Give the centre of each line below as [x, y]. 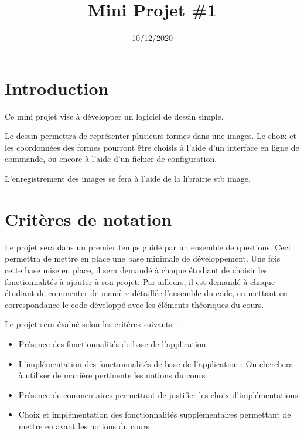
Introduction [57, 88]
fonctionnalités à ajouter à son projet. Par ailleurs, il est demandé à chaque [140, 281]
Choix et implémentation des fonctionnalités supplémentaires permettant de [155, 414]
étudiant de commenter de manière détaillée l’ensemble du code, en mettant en [146, 293]
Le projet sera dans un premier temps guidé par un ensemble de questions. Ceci [148, 247]
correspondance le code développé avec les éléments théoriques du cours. [134, 304]
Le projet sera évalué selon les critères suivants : [91, 324]
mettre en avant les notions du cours [84, 425]
